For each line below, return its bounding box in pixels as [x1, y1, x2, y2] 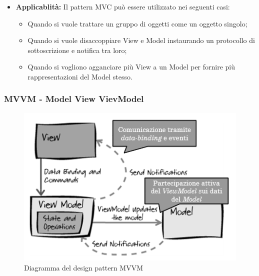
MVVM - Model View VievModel [4, 92, 144, 105]
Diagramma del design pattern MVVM [24, 262, 143, 272]
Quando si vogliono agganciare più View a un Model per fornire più [27, 61, 235, 72]
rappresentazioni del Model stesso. [27, 71, 132, 81]
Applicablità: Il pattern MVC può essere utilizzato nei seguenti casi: [15, 1, 230, 11]
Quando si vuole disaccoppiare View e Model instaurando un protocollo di [27, 35, 255, 45]
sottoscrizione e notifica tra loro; [27, 44, 127, 55]
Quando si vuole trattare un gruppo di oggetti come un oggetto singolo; [27, 18, 247, 28]
